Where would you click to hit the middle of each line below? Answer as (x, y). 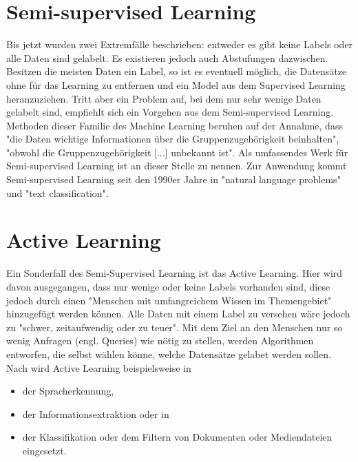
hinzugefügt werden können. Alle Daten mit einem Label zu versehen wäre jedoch (178, 314)
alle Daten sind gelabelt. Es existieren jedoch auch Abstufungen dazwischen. (167, 57)
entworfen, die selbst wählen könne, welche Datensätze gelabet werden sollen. (169, 354)
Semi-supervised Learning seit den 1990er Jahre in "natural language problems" (173, 179)
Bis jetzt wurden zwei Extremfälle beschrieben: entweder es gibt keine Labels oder (180, 44)
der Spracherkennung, (68, 391)
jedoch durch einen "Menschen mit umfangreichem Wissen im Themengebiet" (169, 300)
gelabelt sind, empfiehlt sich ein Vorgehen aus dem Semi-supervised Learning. (170, 112)
